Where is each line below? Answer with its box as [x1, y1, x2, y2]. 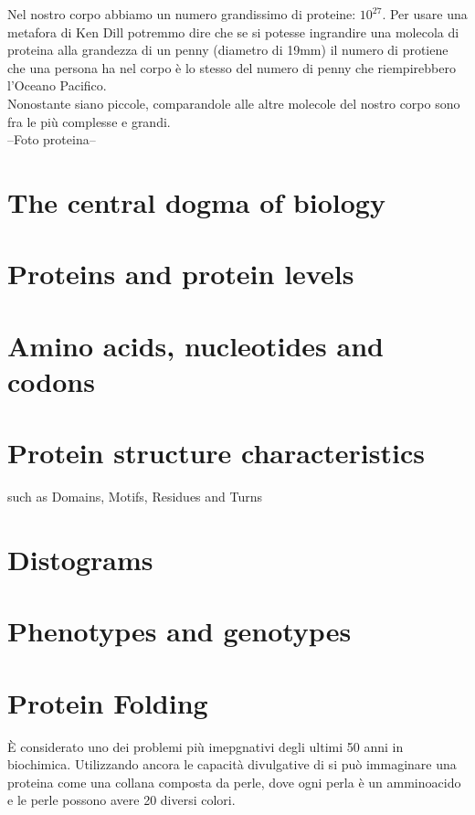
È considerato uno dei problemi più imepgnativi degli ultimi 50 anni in [7, 736, 404, 756]
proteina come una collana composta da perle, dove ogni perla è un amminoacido [7, 772, 461, 791]
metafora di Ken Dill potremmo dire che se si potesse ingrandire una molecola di [7, 22, 459, 41]
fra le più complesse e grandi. [7, 111, 171, 131]
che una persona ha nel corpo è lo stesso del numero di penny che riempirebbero [7, 58, 456, 77]
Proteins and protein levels [7, 255, 354, 292]
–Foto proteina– [7, 130, 96, 149]
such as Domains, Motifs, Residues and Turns [7, 487, 263, 506]
